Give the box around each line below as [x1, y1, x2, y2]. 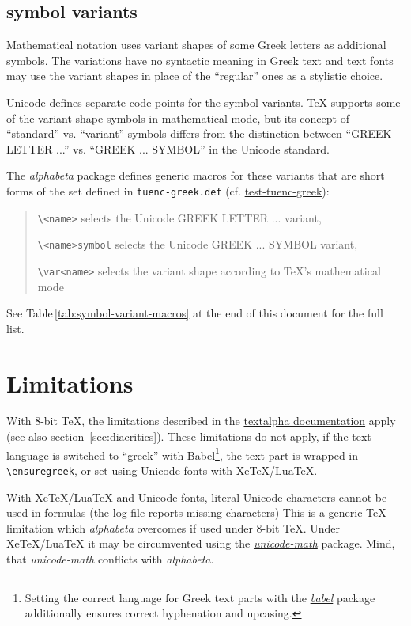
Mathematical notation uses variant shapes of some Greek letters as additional [6, 36, 386, 53]
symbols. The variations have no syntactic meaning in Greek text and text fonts [6, 51, 394, 68]
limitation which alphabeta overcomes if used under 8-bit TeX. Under [6, 519, 340, 536]
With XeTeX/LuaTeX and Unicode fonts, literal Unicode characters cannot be [6, 488, 387, 505]
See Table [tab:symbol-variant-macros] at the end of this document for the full [6, 305, 383, 321]
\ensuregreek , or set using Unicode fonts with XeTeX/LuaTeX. [6, 461, 318, 478]
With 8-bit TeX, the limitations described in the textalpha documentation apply [6, 412, 396, 429]
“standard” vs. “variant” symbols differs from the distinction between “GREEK [6, 125, 392, 142]
